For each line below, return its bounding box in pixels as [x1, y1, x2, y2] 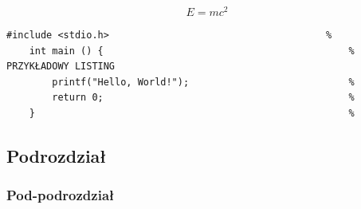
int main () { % [29, 45, 355, 57]
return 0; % [52, 92, 355, 104]
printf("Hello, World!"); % [52, 76, 355, 88]
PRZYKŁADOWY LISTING [6, 61, 116, 73]
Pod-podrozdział [6, 185, 115, 205]
